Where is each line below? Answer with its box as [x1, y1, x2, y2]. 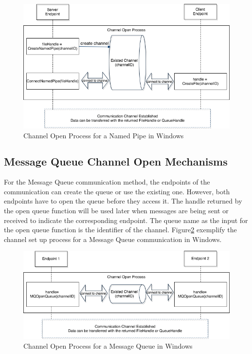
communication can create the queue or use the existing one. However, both [4, 186, 230, 196]
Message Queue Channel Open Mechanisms [4, 154, 228, 169]
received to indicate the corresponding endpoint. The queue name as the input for [4, 215, 248, 225]
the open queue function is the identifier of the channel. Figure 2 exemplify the [4, 224, 237, 235]
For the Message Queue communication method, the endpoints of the [4, 177, 210, 187]
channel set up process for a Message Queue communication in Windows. [4, 234, 222, 244]
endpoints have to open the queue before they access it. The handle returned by [4, 196, 242, 206]
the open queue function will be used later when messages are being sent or [4, 205, 229, 216]
